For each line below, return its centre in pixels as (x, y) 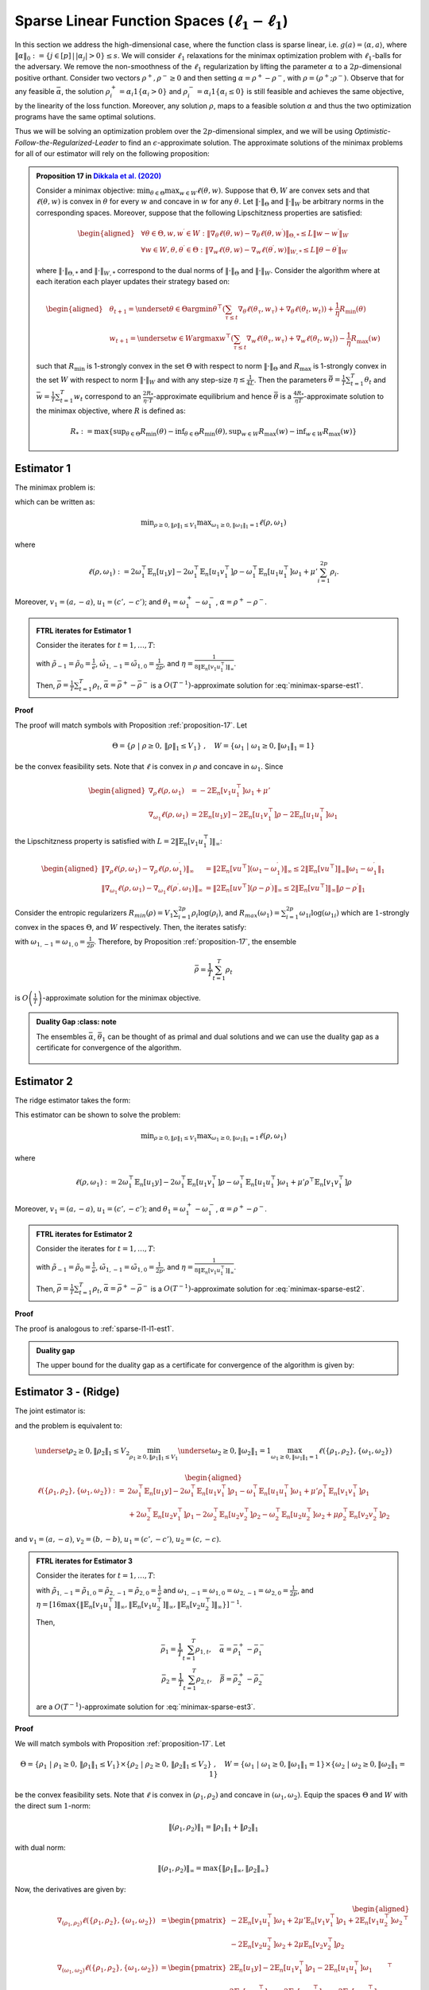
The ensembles (62, 1036)
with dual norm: (41, 1848)
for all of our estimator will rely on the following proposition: (112, 154)
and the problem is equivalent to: (68, 1426)
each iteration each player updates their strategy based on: (133, 282)
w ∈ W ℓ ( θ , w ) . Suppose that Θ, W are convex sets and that (274, 191)
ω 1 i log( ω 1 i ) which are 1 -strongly (354, 913)
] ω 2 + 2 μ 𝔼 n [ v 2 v (300, 1945)
